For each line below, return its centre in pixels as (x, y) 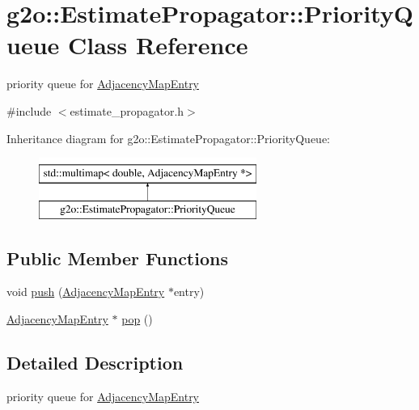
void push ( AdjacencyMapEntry (86, 292)
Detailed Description (95, 363)
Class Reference (158, 45)
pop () (137, 319)
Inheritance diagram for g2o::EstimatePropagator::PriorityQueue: (169, 138)
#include (29, 110)
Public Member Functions (117, 258)
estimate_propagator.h (127, 110)
